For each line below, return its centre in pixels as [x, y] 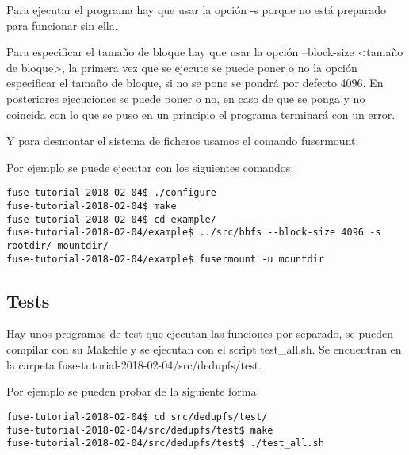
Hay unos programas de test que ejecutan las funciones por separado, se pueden [200, 333]
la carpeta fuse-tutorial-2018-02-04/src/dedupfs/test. [134, 364]
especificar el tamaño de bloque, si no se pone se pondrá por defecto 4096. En [195, 83]
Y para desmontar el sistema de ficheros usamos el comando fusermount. [183, 141]
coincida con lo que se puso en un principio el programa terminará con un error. [201, 114]
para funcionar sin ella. [62, 25]
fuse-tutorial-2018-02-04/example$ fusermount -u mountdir [165, 259]
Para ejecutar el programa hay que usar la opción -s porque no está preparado [197, 10]
